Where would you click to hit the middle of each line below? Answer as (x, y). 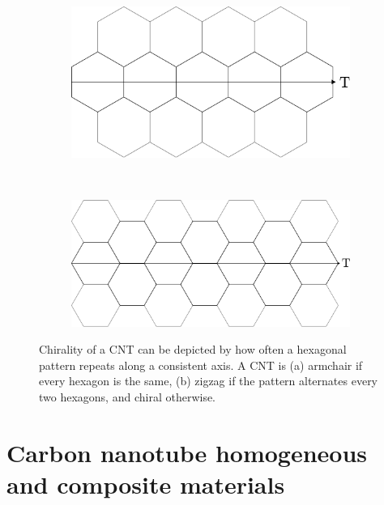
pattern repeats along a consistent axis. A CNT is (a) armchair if (201, 365)
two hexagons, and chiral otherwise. (128, 396)
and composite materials (146, 484)
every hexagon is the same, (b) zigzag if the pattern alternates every (209, 381)
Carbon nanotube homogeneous (187, 452)
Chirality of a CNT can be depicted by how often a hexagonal (193, 349)
